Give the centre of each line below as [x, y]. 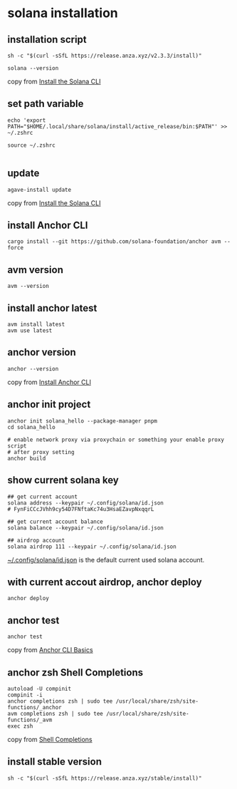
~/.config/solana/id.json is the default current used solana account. [106, 559]
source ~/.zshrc [31, 145]
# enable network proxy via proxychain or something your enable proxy [116, 440]
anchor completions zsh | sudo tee [60, 701]
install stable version [54, 762]
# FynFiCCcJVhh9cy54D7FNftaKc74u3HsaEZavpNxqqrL [81, 509]
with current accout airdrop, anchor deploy [105, 582]
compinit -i [25, 695]
